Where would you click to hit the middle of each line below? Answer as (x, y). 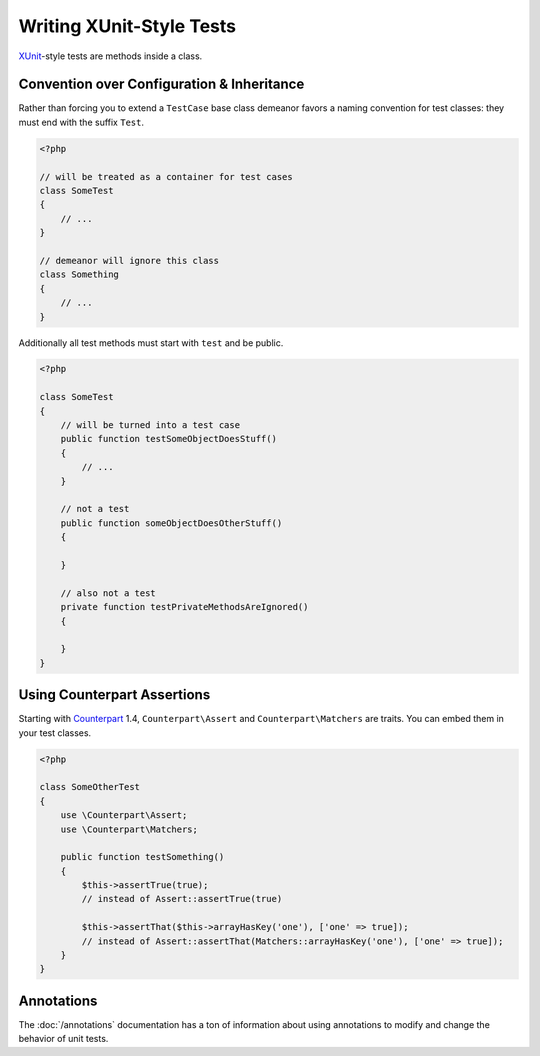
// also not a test (108, 593)
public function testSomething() (142, 857)
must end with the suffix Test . (81, 122)
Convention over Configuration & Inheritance (161, 84)
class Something (79, 274)
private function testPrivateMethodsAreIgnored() (184, 607)
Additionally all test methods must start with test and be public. (151, 342)
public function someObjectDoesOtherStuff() (171, 523)
